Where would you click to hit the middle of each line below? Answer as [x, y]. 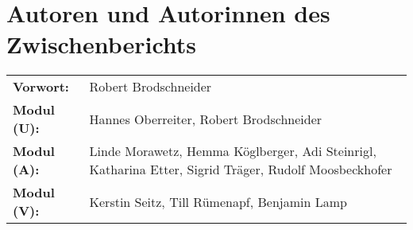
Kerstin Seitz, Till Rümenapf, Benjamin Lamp [218, 201]
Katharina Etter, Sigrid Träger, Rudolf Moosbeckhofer [241, 170]
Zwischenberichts [102, 44]
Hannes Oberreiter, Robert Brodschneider [206, 119]
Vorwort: [41, 87]
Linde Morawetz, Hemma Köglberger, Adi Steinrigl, [233, 151]
